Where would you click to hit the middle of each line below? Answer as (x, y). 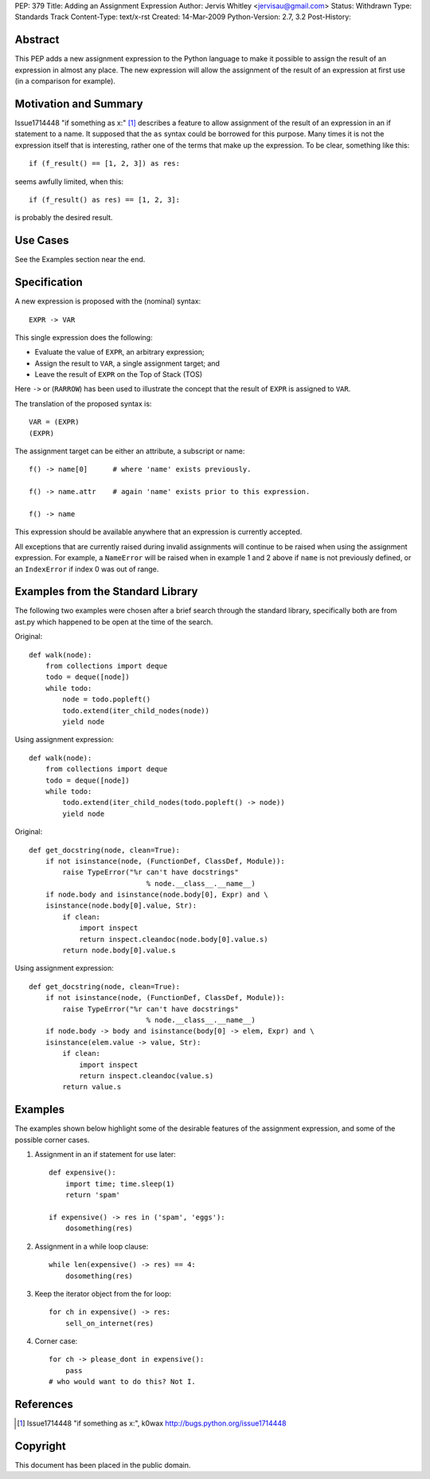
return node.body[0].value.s (119, 951)
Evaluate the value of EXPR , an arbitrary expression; (119, 352)
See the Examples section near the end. (80, 260)
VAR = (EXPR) (54, 422)
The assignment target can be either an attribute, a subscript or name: (130, 451)
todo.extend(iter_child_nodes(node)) (136, 710)
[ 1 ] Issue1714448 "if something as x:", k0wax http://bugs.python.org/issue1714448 (152, 1423)
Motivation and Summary (79, 104)
